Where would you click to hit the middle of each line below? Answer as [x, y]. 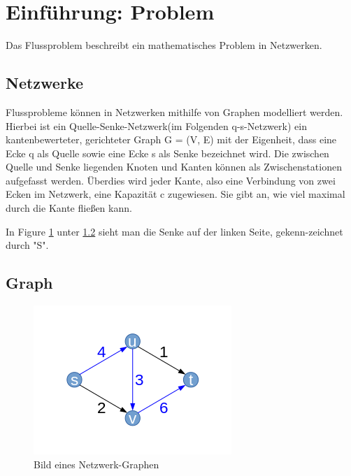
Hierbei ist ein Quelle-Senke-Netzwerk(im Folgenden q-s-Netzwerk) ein [156, 125]
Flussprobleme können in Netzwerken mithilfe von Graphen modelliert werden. [174, 111]
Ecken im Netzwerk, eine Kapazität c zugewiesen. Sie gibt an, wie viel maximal [175, 194]
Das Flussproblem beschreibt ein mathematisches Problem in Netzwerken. [164, 45]
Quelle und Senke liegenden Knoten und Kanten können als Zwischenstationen [174, 167]
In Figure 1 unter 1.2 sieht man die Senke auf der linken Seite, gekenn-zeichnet [174, 231]
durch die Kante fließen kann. [69, 208]
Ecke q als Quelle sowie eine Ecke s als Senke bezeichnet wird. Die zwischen [167, 153]
